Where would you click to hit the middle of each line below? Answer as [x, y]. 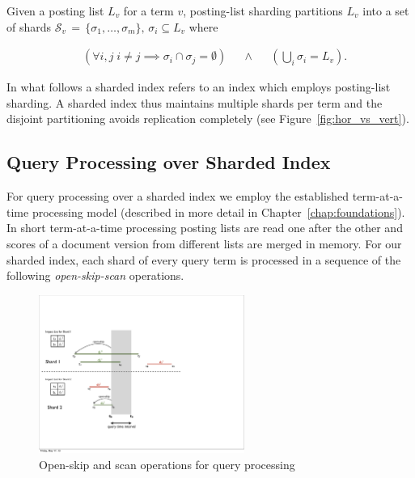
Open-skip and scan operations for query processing [167, 464]
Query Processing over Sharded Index [169, 162]
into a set [386, 11]
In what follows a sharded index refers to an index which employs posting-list [199, 87]
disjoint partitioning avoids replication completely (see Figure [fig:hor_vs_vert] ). [208, 118]
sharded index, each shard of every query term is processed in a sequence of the [204, 259]
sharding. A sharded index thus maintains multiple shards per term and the [195, 102]
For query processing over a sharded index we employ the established [178, 196]
